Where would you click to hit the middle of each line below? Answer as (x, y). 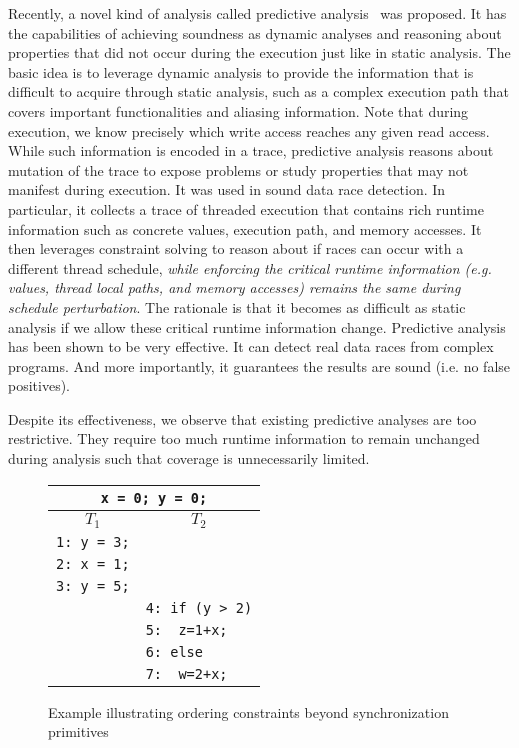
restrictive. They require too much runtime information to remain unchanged (244, 438)
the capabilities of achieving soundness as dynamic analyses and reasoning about (255, 32)
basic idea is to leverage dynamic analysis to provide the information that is (241, 71)
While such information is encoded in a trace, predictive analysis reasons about (251, 150)
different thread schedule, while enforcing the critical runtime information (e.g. (250, 267)
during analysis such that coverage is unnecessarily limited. (189, 458)
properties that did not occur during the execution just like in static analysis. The (259, 52)
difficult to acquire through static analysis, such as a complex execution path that (258, 91)
